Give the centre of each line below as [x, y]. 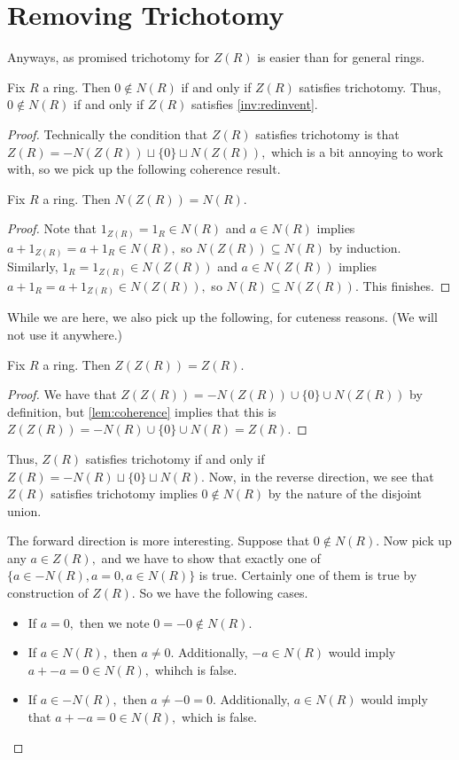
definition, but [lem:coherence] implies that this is [142, 411]
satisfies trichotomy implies [124, 494]
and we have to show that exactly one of [211, 557]
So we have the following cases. [224, 593]
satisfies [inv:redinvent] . [255, 104]
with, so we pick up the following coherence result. [144, 169]
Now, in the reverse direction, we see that [321, 476]
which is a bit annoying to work [358, 151]
